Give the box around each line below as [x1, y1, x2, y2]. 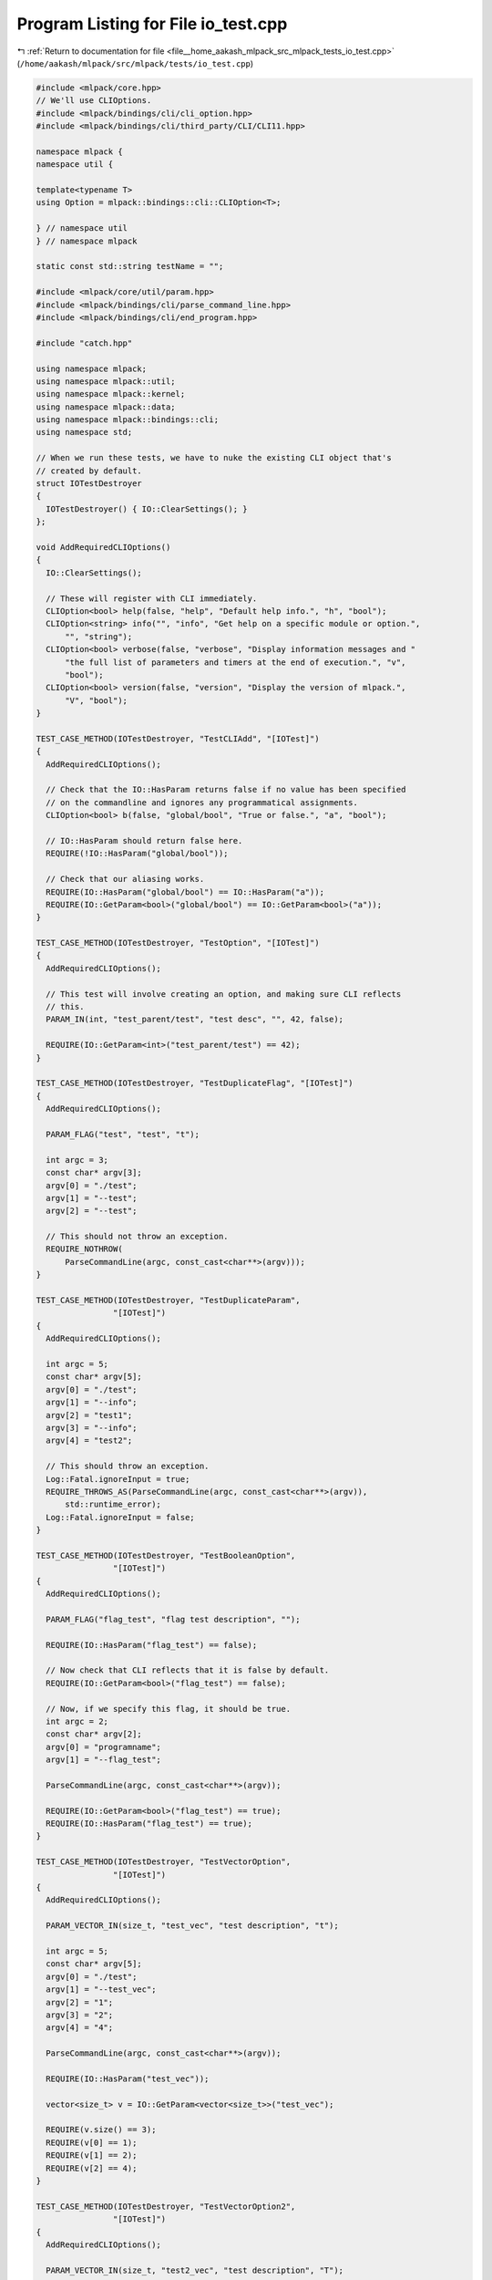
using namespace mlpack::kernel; [36, 389, 186, 399]
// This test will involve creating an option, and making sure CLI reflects [46, 989, 402, 999]
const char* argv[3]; [46, 1167, 143, 1178]
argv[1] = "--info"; [46, 1397, 138, 1408]
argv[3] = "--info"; [46, 1423, 138, 1433]
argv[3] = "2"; [46, 2009, 114, 2020]
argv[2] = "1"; [46, 1997, 114, 2007]
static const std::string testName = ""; [36, 261, 224, 272]
